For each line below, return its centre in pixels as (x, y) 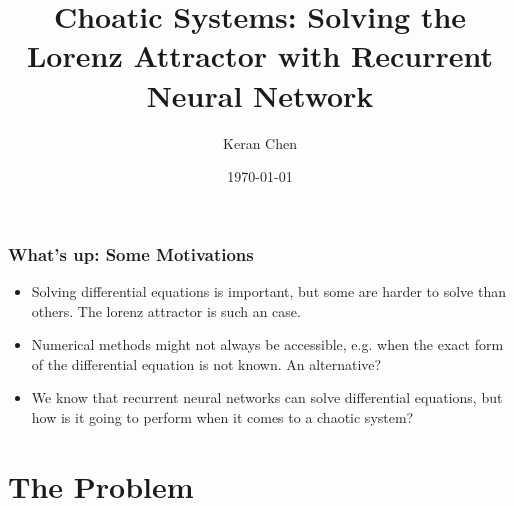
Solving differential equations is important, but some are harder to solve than (268, 290)
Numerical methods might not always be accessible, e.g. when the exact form (267, 344)
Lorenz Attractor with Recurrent (259, 55)
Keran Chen (260, 142)
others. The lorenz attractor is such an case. (166, 310)
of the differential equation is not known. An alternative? (206, 363)
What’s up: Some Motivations (131, 253)
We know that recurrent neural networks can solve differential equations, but (267, 397)
